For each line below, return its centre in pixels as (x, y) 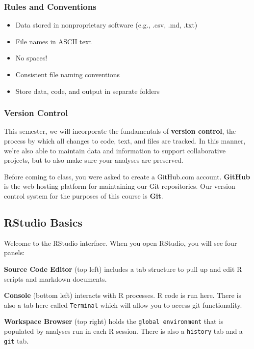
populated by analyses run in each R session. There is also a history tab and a (123, 331)
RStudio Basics (43, 222)
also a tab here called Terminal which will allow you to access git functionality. (123, 305)
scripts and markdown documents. (55, 278)
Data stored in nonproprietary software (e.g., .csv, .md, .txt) (106, 25)
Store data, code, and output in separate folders (88, 91)
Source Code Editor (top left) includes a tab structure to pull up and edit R (123, 269)
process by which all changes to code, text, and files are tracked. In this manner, (125, 141)
